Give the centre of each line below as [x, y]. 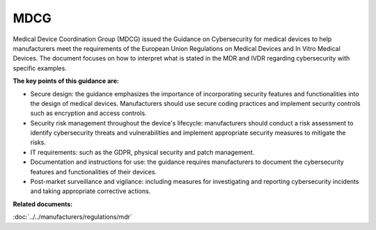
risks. [38, 142]
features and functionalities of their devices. [93, 171]
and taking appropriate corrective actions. [91, 191]
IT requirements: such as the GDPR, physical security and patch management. [142, 152]
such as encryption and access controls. [88, 113]
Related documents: [43, 204]
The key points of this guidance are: [66, 81]
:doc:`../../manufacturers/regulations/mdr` [72, 217]
